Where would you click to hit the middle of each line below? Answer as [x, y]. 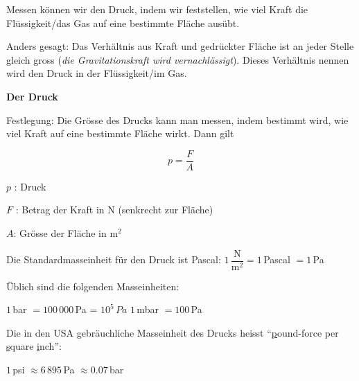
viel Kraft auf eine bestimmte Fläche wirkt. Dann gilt [120, 133]
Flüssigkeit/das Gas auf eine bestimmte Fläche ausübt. [123, 23]
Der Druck [32, 96]
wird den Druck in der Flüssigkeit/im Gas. [97, 73]
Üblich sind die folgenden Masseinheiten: [93, 286]
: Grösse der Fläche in [60, 233]
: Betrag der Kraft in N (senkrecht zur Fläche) [114, 210]
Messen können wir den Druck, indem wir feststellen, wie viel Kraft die [157, 9]
